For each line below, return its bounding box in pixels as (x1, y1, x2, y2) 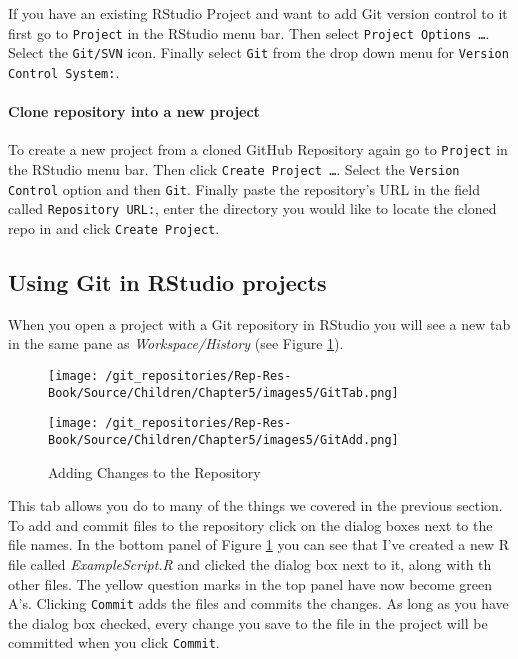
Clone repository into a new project (8, 101, 260, 122)
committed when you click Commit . (8, 632, 220, 653)
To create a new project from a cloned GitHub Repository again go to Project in (8, 139, 508, 160)
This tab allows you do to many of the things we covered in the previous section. (8, 495, 503, 516)
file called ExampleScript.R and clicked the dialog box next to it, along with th (8, 554, 492, 575)
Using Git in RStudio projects (8, 267, 327, 298)
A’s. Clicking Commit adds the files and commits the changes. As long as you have (8, 593, 509, 614)
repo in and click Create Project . (8, 217, 220, 238)
